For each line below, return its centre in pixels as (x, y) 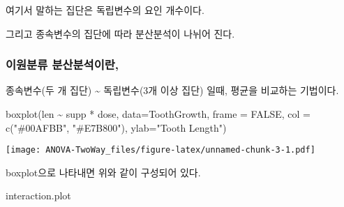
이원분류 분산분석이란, (62, 64)
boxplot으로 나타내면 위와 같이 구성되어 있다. (103, 172)
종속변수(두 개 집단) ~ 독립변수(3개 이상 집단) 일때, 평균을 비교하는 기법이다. (172, 90)
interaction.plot (38, 195)
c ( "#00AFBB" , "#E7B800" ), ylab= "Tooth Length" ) (116, 127)
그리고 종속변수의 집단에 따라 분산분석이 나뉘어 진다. (120, 33)
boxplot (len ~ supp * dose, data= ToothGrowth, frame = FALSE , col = (158, 114)
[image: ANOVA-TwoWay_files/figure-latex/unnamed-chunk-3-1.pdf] (160, 150)
